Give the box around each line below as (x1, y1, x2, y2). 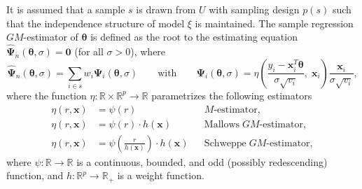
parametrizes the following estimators (151, 87, 312, 102)
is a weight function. (117, 168, 204, 183)
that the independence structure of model (6, 15, 185, 30)
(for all (74, 44, 104, 58)
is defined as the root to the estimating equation (90, 29, 298, 44)
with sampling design (209, 2, 300, 16)
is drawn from (136, 2, 196, 16)
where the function (6, 87, 87, 102)
